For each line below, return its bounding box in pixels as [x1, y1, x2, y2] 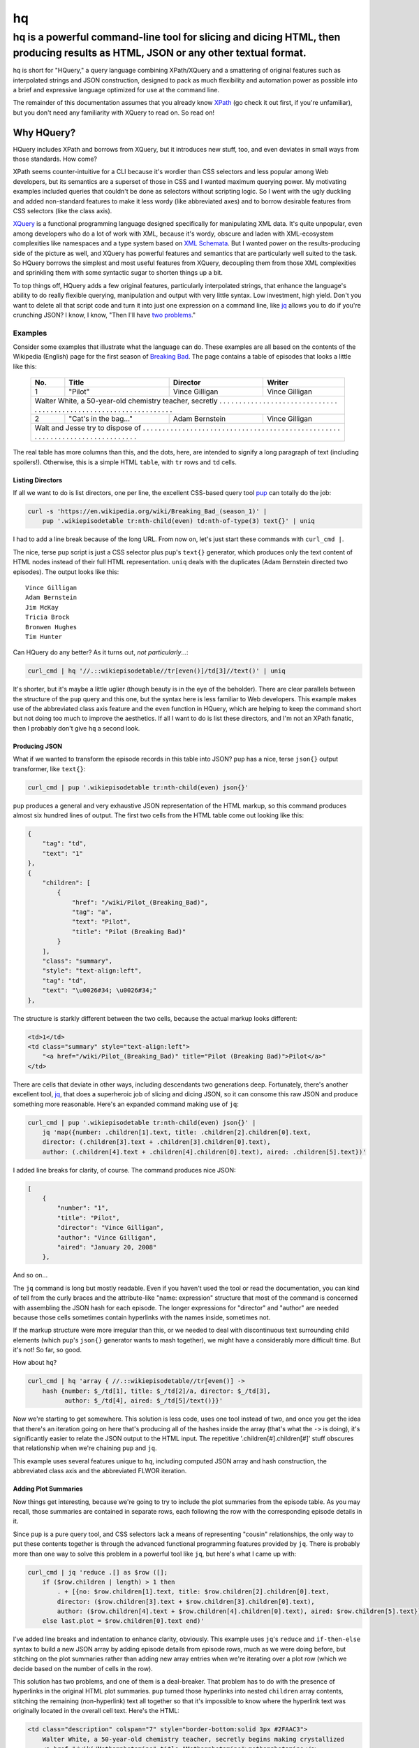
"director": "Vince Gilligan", [57, 1224, 164, 1232]
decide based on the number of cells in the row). [13, 1664, 153, 1672]
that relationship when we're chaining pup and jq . [13, 1444, 157, 1452]
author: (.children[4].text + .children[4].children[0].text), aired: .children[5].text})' [42, 1147, 367, 1156]
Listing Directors [13, 475, 63, 484]
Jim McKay [25, 603, 59, 611]
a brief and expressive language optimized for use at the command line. [13, 86, 220, 94]
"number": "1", [57, 1204, 110, 1212]
